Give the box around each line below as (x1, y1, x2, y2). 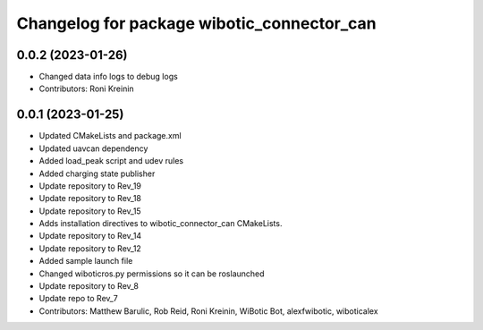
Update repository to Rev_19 (38, 180, 142, 191)
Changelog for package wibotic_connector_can (16, 13, 377, 33)
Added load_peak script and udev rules (38, 156, 183, 166)
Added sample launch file (38, 256, 133, 267)
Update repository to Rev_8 (38, 281, 139, 292)
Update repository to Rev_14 (38, 231, 142, 241)
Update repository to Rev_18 (38, 193, 142, 204)
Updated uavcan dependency (38, 143, 148, 154)
